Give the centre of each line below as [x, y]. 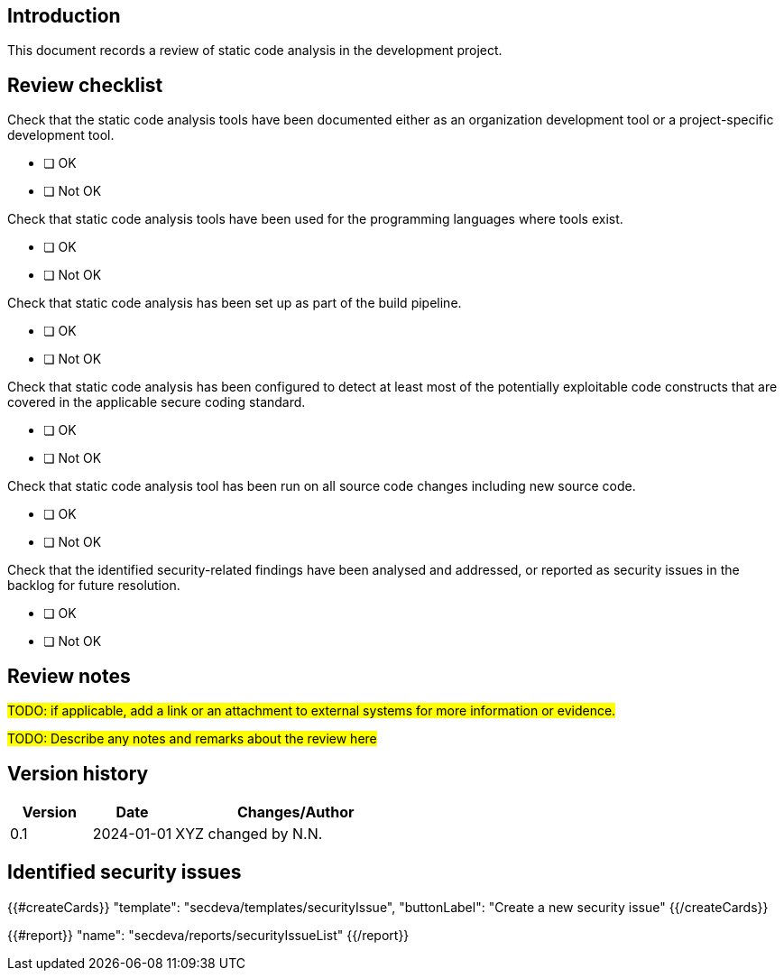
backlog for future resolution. [94, 586]
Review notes [69, 676]
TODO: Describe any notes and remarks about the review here [192, 739]
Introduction [64, 16]
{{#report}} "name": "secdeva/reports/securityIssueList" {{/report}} [208, 935]
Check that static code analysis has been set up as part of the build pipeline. [235, 303]
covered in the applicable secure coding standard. [157, 402]
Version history [78, 773]
